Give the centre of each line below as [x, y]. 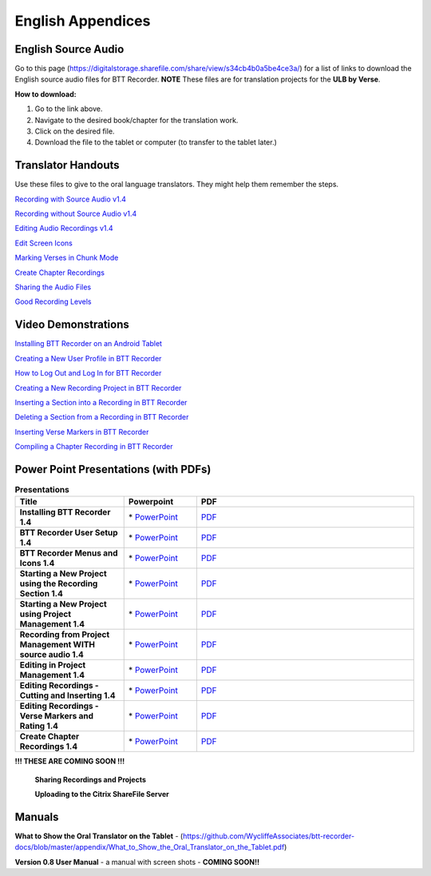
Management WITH [57, 645]
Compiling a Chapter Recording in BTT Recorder [94, 447]
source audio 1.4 [51, 655]
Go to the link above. [69, 109]
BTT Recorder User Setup [69, 533]
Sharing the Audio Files [53, 287]
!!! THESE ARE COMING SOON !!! [70, 761]
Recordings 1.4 [49, 747]
